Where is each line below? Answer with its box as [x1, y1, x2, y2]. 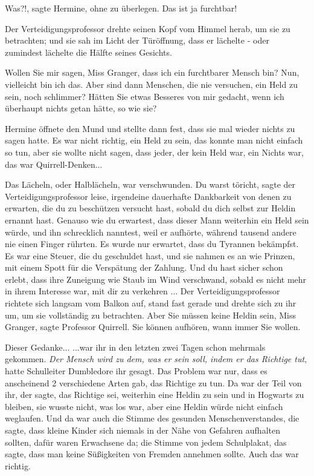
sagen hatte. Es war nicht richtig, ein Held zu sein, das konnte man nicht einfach [5, 134, 303, 147]
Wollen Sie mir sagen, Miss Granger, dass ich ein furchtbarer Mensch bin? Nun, [5, 66, 300, 79]
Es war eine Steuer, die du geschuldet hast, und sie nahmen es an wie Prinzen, [5, 249, 295, 262]
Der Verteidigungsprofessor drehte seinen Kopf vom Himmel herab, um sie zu [5, 22, 290, 35]
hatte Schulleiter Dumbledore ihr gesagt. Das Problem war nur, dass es [5, 365, 268, 377]
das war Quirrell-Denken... [5, 157, 103, 170]
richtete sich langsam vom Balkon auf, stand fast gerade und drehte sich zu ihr [5, 297, 296, 309]
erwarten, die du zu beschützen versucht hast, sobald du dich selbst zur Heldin [5, 202, 296, 214]
